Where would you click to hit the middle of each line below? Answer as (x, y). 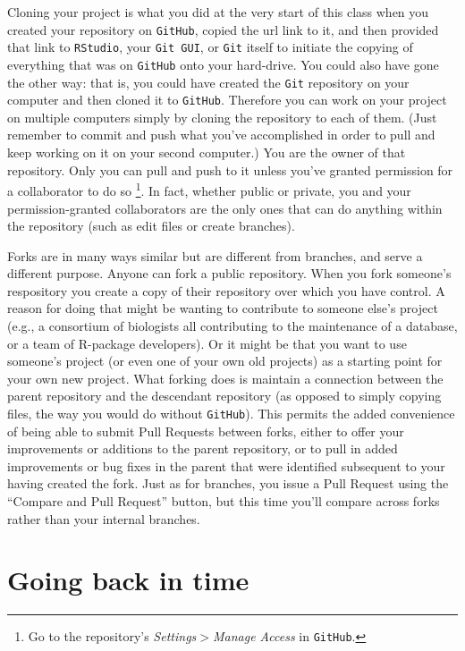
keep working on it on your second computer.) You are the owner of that (207, 152)
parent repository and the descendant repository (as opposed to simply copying (224, 396)
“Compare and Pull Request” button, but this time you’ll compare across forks (224, 501)
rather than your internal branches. (104, 518)
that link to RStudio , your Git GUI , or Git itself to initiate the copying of (210, 47)
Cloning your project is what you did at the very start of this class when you (218, 12)
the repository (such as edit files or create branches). (151, 226)
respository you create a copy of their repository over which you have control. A (226, 290)
